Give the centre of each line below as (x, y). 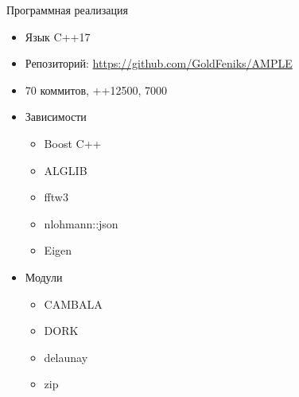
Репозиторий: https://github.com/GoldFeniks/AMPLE (159, 63)
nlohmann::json (81, 223)
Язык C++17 (58, 36)
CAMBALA (73, 304)
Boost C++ (73, 143)
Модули (44, 276)
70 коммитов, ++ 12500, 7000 (96, 90)
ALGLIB (66, 170)
